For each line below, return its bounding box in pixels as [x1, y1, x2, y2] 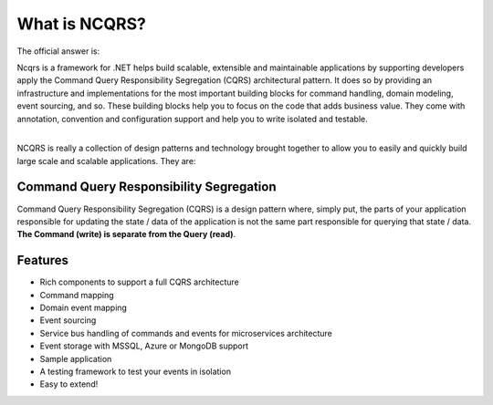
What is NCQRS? [16, 14, 146, 34]
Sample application [39, 353, 112, 364]
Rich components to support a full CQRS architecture [39, 276, 239, 287]
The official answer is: [16, 46, 100, 57]
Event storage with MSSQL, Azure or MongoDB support [39, 340, 249, 351]
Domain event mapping [39, 302, 128, 314]
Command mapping [39, 289, 114, 300]
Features [16, 253, 68, 268]
